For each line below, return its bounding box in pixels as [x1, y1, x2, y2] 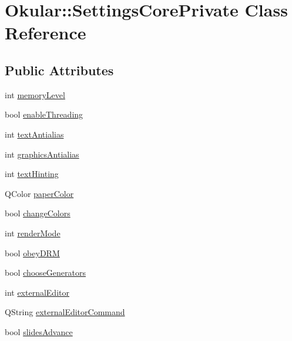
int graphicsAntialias [5, 148, 79, 160]
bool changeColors [5, 207, 71, 219]
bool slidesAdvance [5, 325, 73, 337]
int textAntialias [5, 128, 64, 140]
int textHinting [5, 168, 59, 180]
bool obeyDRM [5, 246, 60, 259]
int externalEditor [5, 286, 69, 298]
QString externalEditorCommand [5, 306, 125, 318]
